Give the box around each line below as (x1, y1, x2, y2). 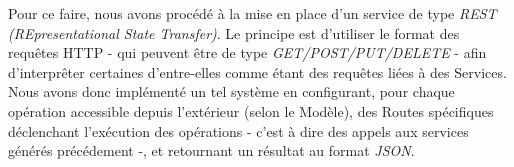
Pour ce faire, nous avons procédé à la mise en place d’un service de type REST (8, 3, 497, 23)
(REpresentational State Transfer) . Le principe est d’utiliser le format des (8, 22, 460, 43)
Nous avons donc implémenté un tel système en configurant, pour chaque (8, 81, 455, 102)
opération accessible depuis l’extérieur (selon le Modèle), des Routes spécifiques (8, 100, 494, 121)
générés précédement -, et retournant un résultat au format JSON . (8, 140, 415, 161)
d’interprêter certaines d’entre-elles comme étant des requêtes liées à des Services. (8, 61, 507, 82)
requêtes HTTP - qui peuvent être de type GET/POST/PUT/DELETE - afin (8, 42, 487, 63)
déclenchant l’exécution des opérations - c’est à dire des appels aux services (8, 120, 469, 141)
